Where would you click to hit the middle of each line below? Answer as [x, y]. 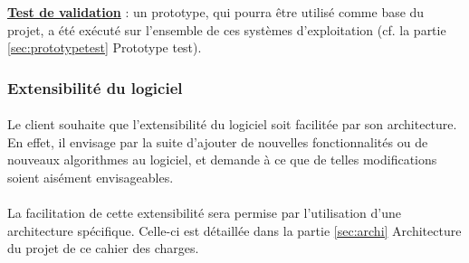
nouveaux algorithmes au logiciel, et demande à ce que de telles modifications [222, 160]
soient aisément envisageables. [91, 177]
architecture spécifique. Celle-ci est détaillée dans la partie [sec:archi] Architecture [234, 230]
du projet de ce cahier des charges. [103, 248]
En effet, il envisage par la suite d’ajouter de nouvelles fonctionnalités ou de [218, 141]
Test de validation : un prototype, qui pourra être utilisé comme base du [216, 12]
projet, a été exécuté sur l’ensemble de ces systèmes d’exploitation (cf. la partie [227, 29]
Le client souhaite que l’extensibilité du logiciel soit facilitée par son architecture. [232, 124]
